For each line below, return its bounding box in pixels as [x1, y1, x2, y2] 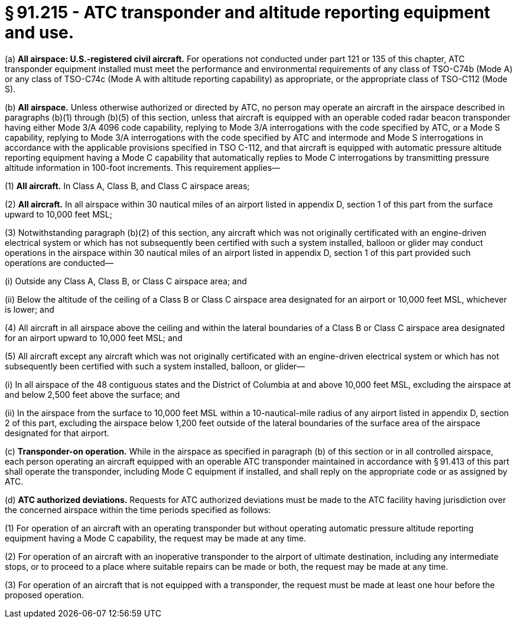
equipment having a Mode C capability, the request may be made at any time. [5, 533, 307, 543]
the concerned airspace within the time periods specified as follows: [5, 504, 271, 515]
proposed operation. [5, 589, 84, 600]
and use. [5, 22, 74, 43]
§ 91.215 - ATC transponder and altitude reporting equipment [5, 2, 490, 22]
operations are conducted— [5, 257, 113, 268]
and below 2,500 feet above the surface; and [5, 389, 180, 400]
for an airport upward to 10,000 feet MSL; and [5, 332, 183, 343]
